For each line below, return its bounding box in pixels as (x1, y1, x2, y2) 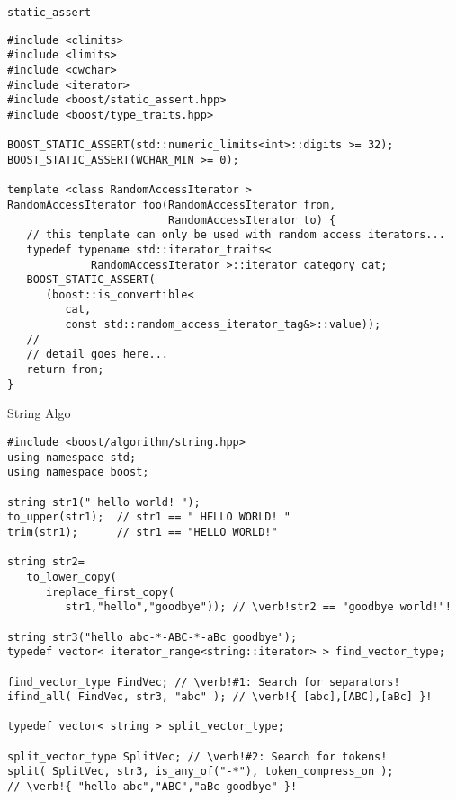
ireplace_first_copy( (45, 585, 175, 599)
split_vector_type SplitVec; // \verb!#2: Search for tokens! (7, 750, 388, 763)
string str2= (7, 556, 85, 569)
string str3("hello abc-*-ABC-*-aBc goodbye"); (7, 630, 298, 644)
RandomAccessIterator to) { (167, 213, 336, 227)
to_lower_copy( (26, 570, 117, 583)
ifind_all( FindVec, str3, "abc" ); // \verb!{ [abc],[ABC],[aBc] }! (7, 690, 433, 704)
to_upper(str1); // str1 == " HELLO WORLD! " (7, 511, 291, 524)
